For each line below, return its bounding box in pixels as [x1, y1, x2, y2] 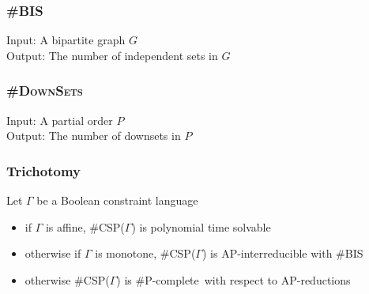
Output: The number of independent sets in [6, 47, 218, 63]
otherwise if [24, 245, 81, 262]
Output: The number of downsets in [6, 127, 181, 144]
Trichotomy [6, 160, 81, 180]
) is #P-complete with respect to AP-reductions [116, 271, 351, 288]
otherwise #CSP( [24, 271, 110, 288]
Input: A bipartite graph [6, 32, 126, 48]
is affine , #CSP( [45, 218, 125, 235]
